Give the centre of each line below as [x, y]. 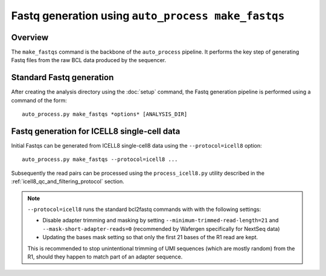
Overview [30, 37]
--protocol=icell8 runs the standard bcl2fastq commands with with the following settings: [144, 209]
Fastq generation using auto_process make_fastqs [148, 16]
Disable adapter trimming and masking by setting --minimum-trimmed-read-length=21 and [161, 221]
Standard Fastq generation [62, 77]
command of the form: [39, 100]
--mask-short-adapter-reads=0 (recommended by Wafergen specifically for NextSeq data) [161, 228]
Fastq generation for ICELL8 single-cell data [96, 131]
